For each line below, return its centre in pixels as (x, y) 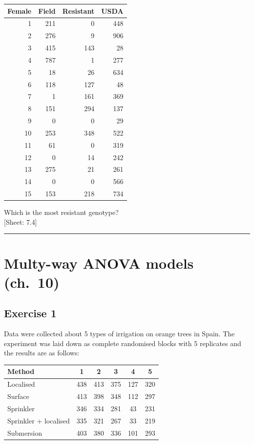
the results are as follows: (42, 353)
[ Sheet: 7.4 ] (21, 222)
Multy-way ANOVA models (99, 263)
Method (21, 371)
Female (20, 11)
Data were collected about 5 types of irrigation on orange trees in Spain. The (119, 334)
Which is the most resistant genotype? (61, 212)
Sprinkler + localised (39, 420)
